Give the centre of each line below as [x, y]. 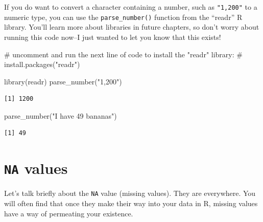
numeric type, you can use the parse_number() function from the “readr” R [123, 17]
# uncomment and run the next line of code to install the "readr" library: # [123, 54]
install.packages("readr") [42, 64]
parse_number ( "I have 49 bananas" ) [61, 115]
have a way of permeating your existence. [69, 213]
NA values [36, 168]
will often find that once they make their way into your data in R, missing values [131, 203]
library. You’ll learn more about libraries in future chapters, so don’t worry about [132, 27]
